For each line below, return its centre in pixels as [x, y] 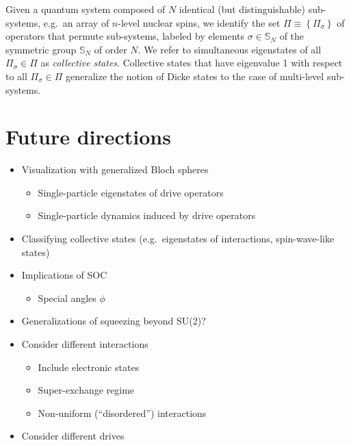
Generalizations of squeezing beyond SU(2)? [114, 321]
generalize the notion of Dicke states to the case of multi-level [195, 76]
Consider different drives [73, 436]
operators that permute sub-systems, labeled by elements [125, 36]
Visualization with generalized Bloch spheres [115, 169]
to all [16, 76]
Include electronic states [89, 367]
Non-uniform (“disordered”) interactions [122, 412]
